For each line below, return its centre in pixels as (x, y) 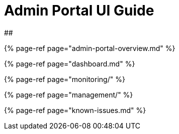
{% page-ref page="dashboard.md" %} (70, 63)
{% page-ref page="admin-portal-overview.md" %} (90, 48)
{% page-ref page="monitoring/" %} (65, 79)
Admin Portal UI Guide (79, 10)
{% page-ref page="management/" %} (69, 94)
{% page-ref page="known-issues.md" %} (75, 110)
